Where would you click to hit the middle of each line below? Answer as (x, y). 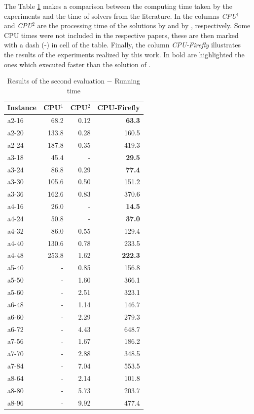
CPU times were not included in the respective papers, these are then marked (121, 35)
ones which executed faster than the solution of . (77, 64)
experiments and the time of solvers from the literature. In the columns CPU (120, 16)
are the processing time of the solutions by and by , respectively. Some (144, 25)
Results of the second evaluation (56, 81)
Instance (22, 107)
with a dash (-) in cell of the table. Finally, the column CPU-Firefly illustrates (122, 45)
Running (127, 81)
